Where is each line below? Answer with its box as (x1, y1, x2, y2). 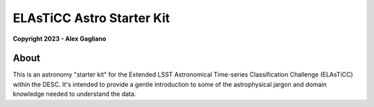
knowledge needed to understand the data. (12, 90, 136, 98)
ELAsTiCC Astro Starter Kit (12, 10, 170, 26)
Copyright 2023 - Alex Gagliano (12, 35, 107, 43)
